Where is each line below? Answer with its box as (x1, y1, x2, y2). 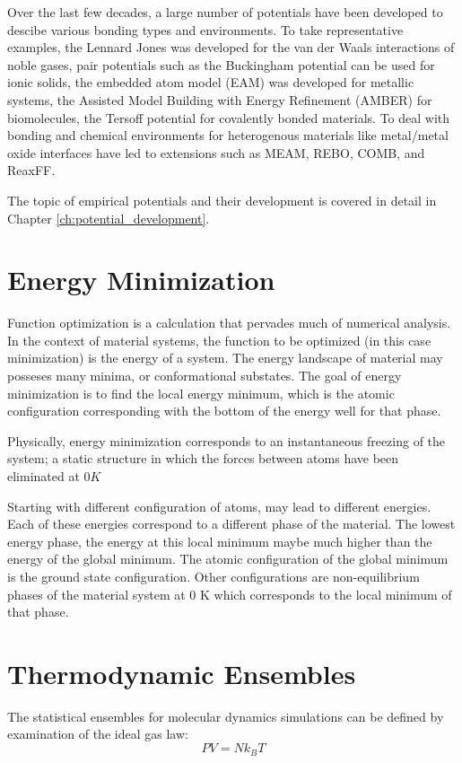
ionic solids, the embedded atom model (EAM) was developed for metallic (7, 73, 414, 92)
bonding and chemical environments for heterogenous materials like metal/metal (7, 126, 449, 145)
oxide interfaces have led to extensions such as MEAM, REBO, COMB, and (7, 143, 425, 162)
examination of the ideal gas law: (7, 724, 188, 743)
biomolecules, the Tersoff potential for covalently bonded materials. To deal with (7, 108, 450, 127)
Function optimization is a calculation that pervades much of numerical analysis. (7, 313, 451, 332)
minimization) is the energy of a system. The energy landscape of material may (7, 348, 443, 367)
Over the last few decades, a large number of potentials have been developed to (7, 3, 443, 21)
